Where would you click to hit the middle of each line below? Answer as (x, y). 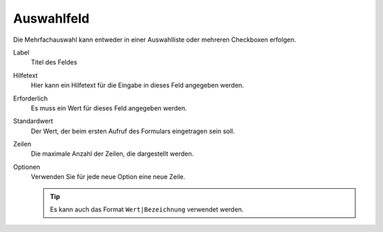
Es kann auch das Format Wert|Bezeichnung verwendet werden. (147, 209)
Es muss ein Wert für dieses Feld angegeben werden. (109, 108)
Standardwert (33, 121)
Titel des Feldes (54, 62)
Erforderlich (30, 98)
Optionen (27, 167)
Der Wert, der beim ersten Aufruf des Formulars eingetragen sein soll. (133, 131)
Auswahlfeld (51, 18)
